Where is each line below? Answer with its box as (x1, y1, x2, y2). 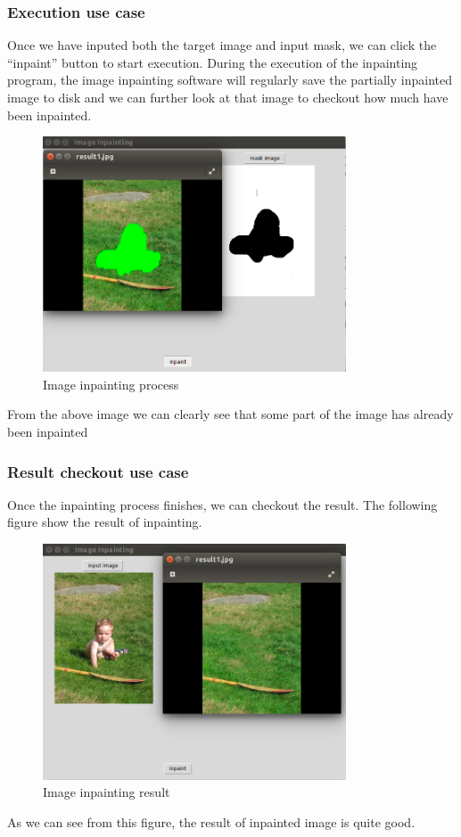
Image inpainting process (43, 374, 179, 393)
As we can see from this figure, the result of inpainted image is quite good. (7, 812, 416, 831)
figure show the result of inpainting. (7, 513, 202, 531)
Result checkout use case (7, 460, 189, 482)
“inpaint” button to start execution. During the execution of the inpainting (7, 53, 418, 71)
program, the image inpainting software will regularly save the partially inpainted (7, 70, 452, 89)
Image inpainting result (43, 783, 170, 801)
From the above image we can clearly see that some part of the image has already (7, 405, 454, 423)
